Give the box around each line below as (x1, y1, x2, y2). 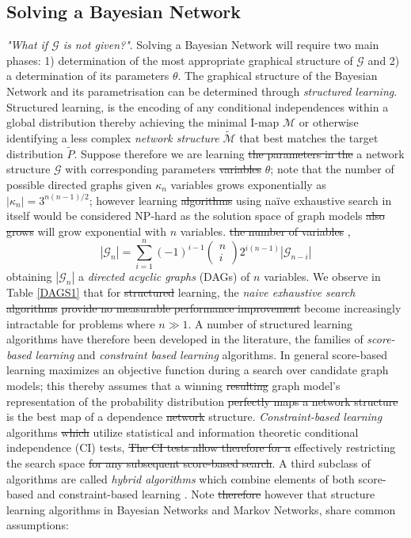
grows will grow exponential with (6, 222, 167, 239)
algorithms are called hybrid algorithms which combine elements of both (6, 470, 355, 487)
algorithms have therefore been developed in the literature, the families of (6, 331, 363, 347)
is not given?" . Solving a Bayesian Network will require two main (63, 36, 379, 53)
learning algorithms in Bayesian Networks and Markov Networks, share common (6, 501, 396, 517)
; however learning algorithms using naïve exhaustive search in (89, 191, 392, 208)
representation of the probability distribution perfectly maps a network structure (6, 392, 398, 409)
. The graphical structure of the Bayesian (177, 67, 378, 84)
